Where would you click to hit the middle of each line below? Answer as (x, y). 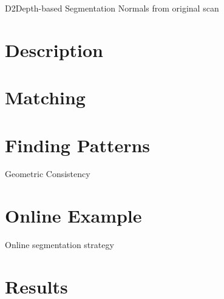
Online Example (73, 216)
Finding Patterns (78, 145)
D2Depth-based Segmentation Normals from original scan (112, 8)
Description (54, 49)
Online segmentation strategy (59, 245)
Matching (45, 97)
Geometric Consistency (48, 174)
